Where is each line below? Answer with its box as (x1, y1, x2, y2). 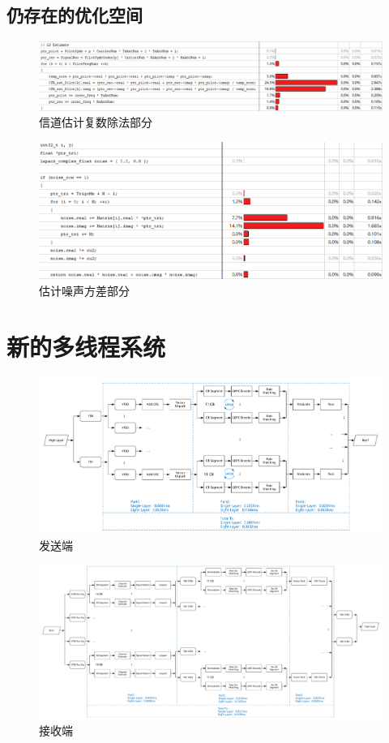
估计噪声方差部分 (39, 282, 130, 299)
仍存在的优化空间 (6, 2, 143, 28)
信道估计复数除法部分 (39, 114, 152, 131)
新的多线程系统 (6, 329, 166, 363)
